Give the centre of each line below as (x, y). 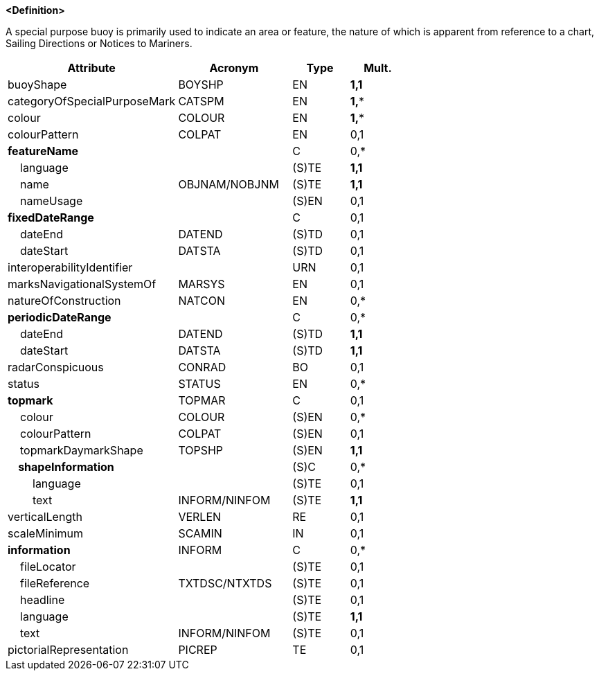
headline (43, 600)
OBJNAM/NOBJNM (229, 184)
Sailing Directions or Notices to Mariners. (99, 43)
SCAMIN (200, 533)
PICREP (198, 650)
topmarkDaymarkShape (82, 450)
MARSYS (202, 284)
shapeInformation (66, 467)
